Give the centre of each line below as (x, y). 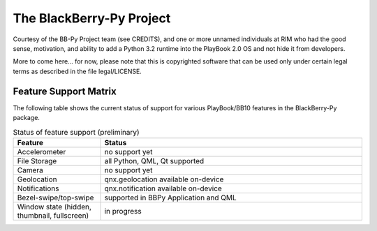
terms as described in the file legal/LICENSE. (77, 71)
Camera (30, 170)
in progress (123, 211)
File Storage (37, 161)
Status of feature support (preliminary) (76, 132)
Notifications (38, 188)
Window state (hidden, (54, 207)
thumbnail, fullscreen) (53, 215)
